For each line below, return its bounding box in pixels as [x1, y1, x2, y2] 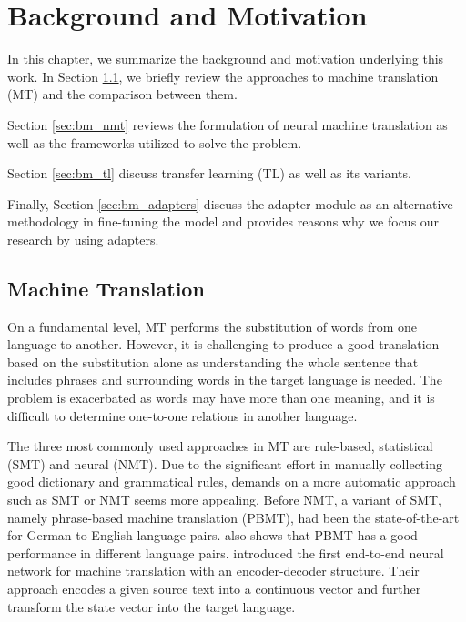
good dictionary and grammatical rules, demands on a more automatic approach [7, 472, 456, 491]
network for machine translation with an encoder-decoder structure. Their [7, 561, 420, 580]
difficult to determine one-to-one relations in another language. [7, 406, 358, 425]
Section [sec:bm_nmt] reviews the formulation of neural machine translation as [7, 115, 448, 134]
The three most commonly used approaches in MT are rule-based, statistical [7, 436, 433, 456]
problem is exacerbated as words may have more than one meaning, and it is [7, 388, 435, 407]
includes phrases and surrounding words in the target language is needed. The [7, 370, 442, 389]
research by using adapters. [7, 229, 159, 248]
